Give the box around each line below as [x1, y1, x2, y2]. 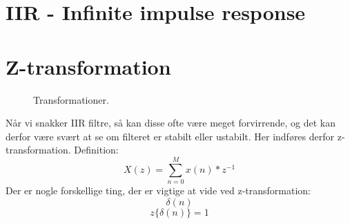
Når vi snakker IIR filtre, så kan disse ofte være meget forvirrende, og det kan [6, 115, 336, 130]
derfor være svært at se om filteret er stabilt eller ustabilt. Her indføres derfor [6, 129, 335, 143]
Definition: [74, 142, 119, 157]
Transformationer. [33, 92, 109, 106]
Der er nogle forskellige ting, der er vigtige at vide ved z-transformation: [6, 183, 311, 197]
